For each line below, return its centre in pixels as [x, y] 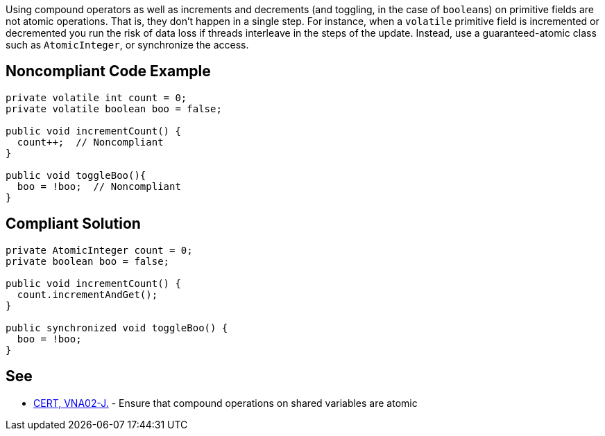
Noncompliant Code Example [108, 71]
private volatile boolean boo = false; [114, 108]
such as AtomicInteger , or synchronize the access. [127, 45]
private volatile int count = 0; [96, 97]
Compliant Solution [73, 224]
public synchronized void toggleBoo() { [117, 328]
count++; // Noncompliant [90, 142]
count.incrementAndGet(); [87, 294]
